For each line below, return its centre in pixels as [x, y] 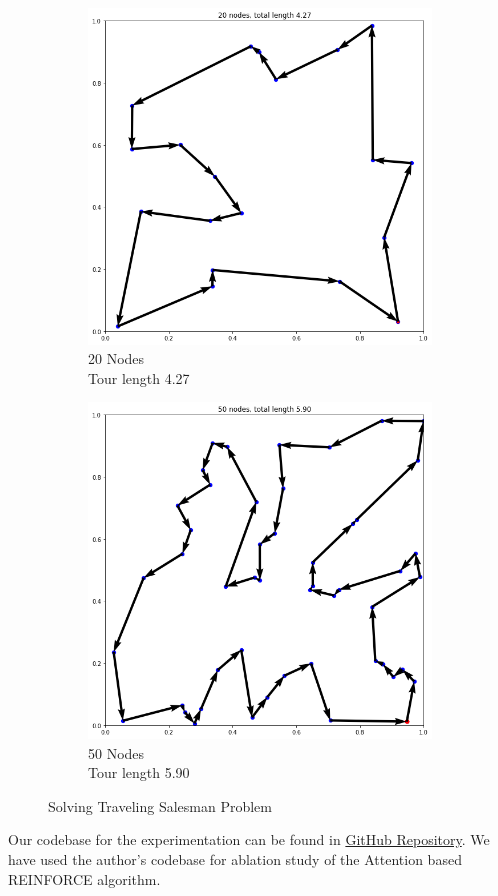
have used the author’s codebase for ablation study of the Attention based [235, 858]
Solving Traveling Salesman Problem [160, 805]
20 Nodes [116, 358]
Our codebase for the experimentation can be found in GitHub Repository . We [249, 839]
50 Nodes [116, 752]
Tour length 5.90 [139, 772]
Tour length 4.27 [139, 377]
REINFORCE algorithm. [84, 878]
